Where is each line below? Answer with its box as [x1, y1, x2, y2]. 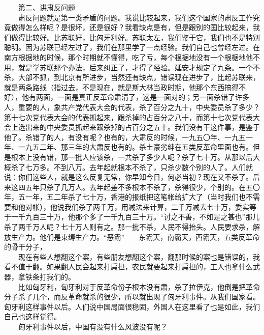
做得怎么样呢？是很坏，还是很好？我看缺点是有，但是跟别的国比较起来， [11, 22, 253, 33]
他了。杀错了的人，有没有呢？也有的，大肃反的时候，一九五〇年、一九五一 [4, 131, 253, 142]
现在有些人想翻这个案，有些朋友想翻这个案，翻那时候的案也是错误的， [18, 251, 253, 262]
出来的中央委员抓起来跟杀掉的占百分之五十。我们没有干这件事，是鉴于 [25, 122, 260, 132]
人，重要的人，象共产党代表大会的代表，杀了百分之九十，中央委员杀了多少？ [4, 101, 260, 112]
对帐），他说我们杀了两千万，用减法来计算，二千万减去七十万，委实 [25, 201, 249, 212]
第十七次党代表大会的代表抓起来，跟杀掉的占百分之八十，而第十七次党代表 [4, 111, 253, 122]
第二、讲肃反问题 [18, 2, 75, 12]
